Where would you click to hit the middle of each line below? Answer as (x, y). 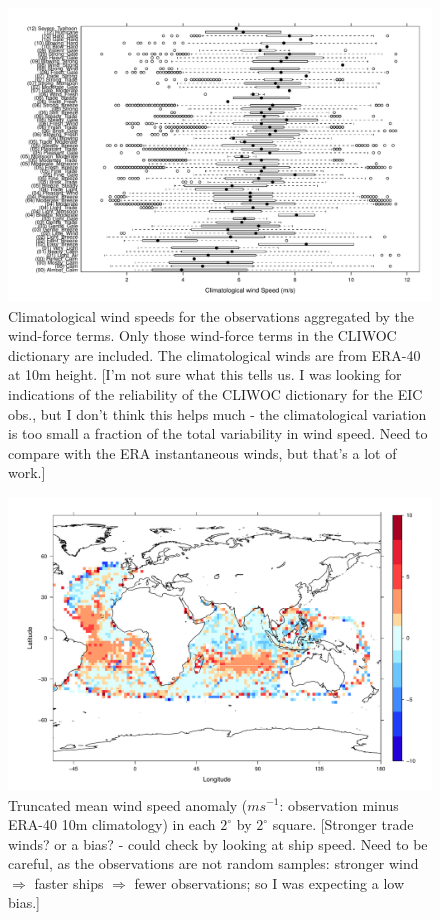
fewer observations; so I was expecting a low (269, 882)
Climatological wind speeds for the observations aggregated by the (211, 315)
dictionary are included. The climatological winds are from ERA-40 (214, 354)
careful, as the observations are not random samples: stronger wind (213, 863)
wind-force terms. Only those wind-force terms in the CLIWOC (202, 335)
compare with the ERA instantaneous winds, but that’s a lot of (202, 452)
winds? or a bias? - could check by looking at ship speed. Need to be (218, 843)
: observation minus (339, 804)
